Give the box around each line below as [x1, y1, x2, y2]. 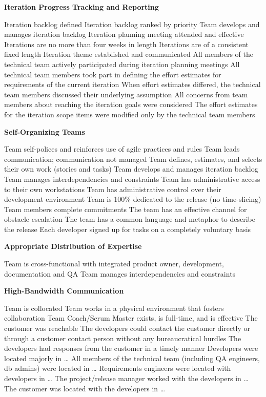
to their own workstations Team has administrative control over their [4, 183, 221, 194]
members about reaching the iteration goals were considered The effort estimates [4, 99, 258, 110]
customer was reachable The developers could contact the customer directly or [4, 323, 250, 333]
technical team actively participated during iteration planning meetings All [4, 58, 240, 69]
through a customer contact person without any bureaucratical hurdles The [4, 332, 241, 343]
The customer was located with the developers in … [4, 383, 166, 393]
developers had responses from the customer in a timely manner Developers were [4, 343, 258, 353]
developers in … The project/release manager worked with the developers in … [4, 373, 249, 383]
